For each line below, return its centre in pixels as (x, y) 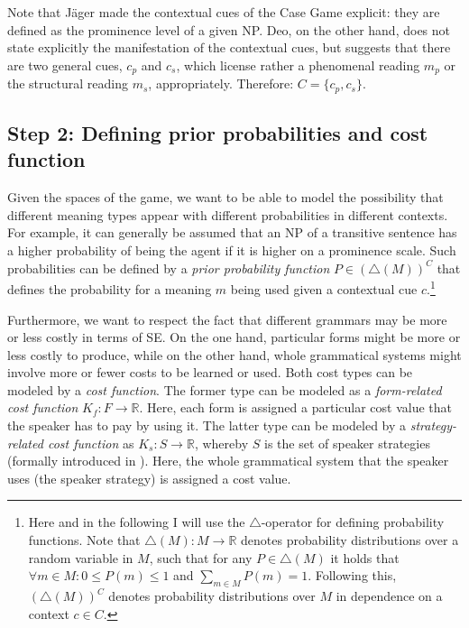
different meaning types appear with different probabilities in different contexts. (228, 214)
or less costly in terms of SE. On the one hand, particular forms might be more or (234, 337)
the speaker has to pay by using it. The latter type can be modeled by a (207, 425)
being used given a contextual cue (324, 288)
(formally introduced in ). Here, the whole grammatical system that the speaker (228, 461)
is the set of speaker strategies (347, 443)
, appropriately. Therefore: (221, 83)
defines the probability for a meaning (110, 288)
